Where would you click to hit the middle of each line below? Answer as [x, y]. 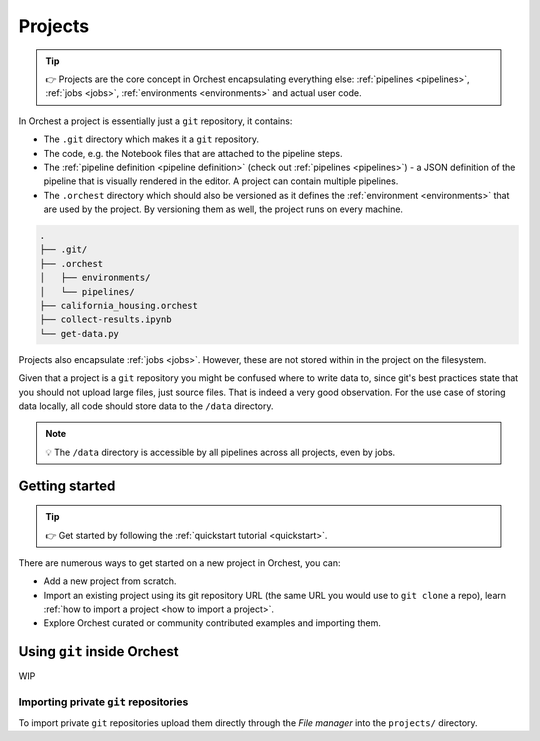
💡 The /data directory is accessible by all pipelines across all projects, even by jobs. [220, 452]
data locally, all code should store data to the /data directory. [146, 406]
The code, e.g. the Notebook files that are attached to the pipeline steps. [193, 153]
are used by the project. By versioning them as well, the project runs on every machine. [223, 209]
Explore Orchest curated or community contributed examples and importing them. [212, 623]
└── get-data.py [79, 333]
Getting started [67, 485]
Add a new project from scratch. [110, 581]
